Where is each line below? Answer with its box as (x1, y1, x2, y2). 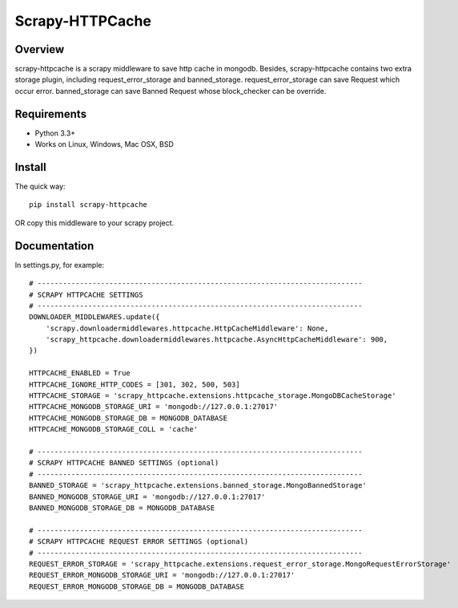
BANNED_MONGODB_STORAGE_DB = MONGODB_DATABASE (29, 503, 215, 513)
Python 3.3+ (34, 128, 76, 138)
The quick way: (14, 181, 66, 192)
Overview (14, 43, 65, 56)
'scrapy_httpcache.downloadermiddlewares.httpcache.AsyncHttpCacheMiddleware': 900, (45, 335, 388, 344)
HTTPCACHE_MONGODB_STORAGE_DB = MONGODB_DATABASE (29, 413, 228, 423)
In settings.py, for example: (14, 260, 105, 270)
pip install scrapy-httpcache (29, 201, 148, 209)
